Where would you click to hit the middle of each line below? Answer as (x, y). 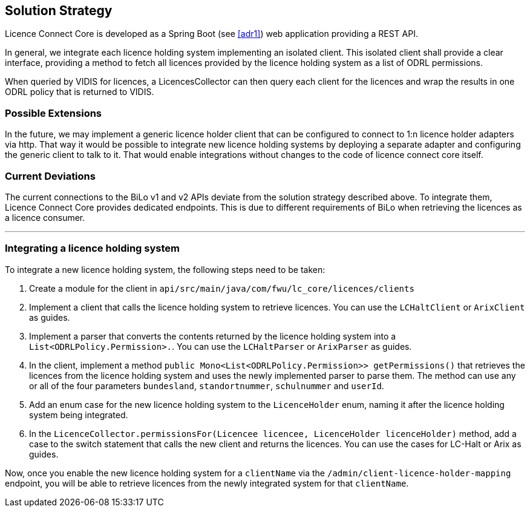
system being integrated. (79, 415)
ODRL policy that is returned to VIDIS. (80, 92)
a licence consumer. (45, 217)
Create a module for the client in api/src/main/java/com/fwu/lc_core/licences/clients (222, 288)
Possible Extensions (54, 113)
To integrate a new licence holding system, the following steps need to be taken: (165, 269)
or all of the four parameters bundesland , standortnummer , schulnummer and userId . (207, 386)
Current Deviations (50, 176)
